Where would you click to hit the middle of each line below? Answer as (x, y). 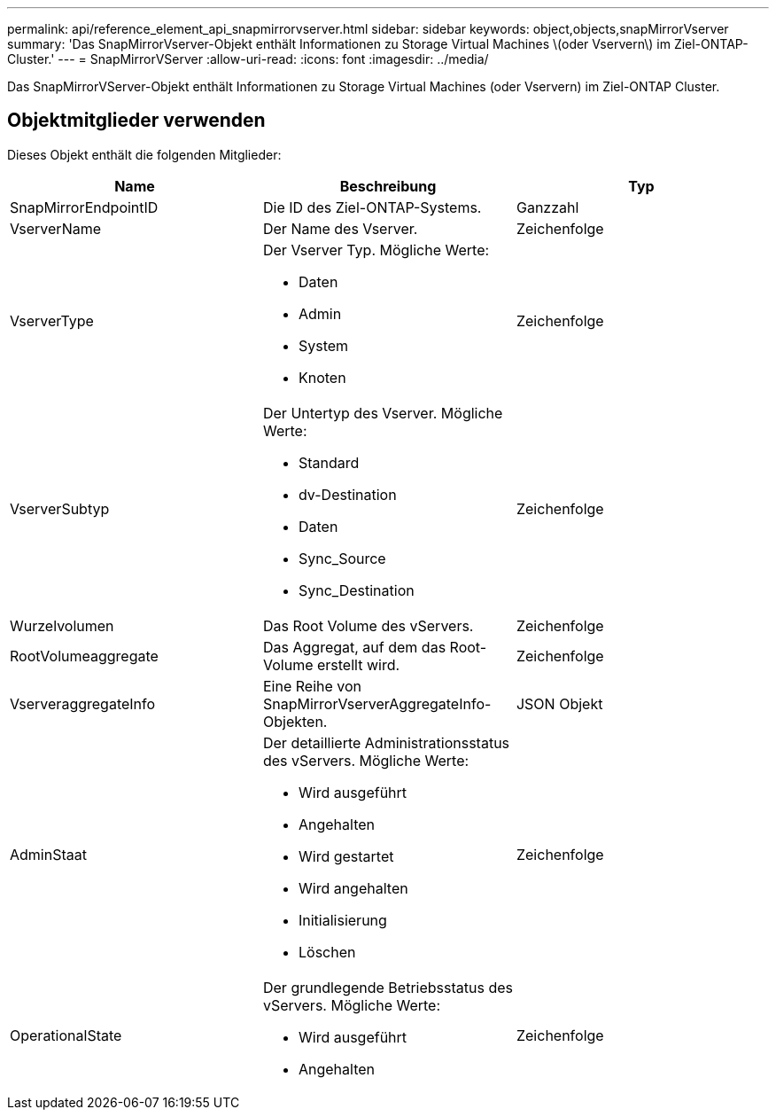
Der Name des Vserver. (340, 228)
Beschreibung (388, 186)
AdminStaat (48, 854)
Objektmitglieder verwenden (136, 121)
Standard (329, 462)
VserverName (56, 228)
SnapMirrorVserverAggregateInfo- (377, 703)
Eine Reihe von (312, 686)
